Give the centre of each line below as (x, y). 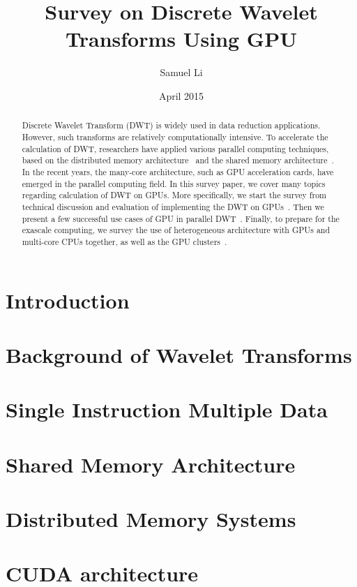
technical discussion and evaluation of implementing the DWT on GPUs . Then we (173, 206)
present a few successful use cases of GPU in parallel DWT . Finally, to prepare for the (181, 218)
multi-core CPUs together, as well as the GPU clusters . (124, 241)
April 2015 (181, 95)
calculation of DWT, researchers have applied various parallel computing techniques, (175, 148)
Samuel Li (181, 72)
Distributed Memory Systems (151, 519)
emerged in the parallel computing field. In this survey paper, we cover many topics (174, 183)
